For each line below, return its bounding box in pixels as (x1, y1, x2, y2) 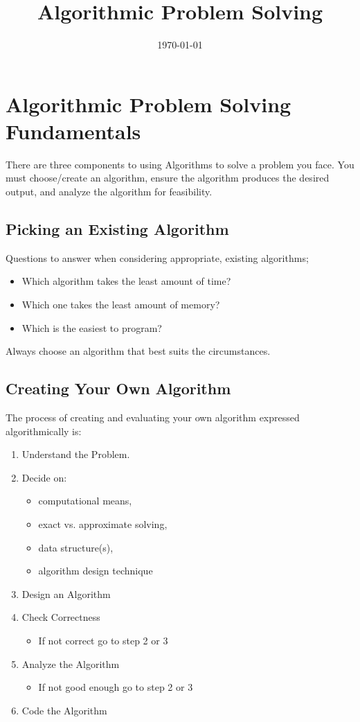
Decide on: (21, 470, 67, 484)
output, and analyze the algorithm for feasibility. (6, 184, 213, 199)
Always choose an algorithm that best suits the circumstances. (6, 344, 271, 358)
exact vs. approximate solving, (38, 516, 168, 531)
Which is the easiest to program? (21, 320, 162, 335)
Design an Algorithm (21, 586, 111, 601)
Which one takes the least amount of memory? (21, 297, 220, 312)
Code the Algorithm (21, 703, 107, 717)
